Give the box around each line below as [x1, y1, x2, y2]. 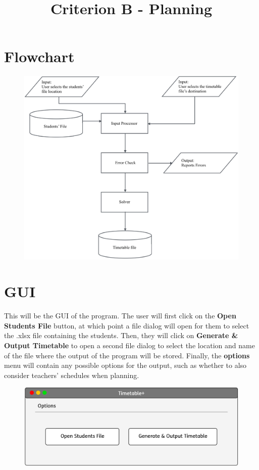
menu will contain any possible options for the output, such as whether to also [4, 360, 247, 370]
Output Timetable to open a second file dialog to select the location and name [4, 340, 255, 350]
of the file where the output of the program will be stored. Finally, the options [4, 350, 250, 360]
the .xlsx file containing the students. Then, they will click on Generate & [4, 330, 238, 341]
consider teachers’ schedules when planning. [4, 369, 139, 380]
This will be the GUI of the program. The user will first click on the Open [4, 310, 236, 321]
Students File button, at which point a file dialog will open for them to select [4, 320, 249, 331]
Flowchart [4, 46, 75, 67]
